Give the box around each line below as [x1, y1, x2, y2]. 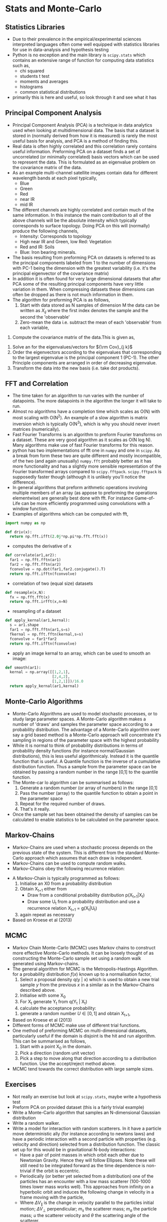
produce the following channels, [12, 228, 79, 234]
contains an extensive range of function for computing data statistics [12, 57, 155, 63]
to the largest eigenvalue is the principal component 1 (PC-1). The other [12, 354, 159, 360]
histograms [19, 84, 43, 90]
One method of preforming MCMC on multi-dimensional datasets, [12, 1028, 148, 1034]
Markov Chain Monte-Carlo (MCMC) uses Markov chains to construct [12, 944, 156, 950]
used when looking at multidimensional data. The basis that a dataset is [12, 127, 160, 133]
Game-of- [134, 495, 155, 501]
